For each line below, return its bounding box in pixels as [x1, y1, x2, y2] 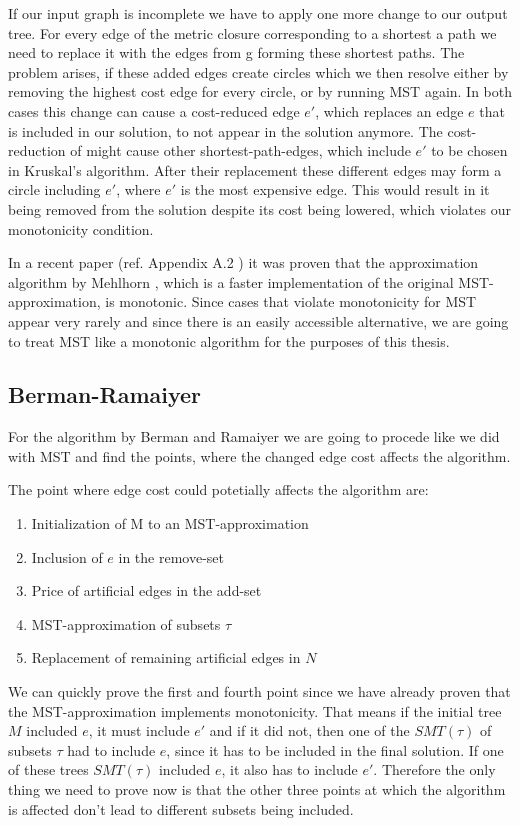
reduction [8, 140, 66, 161]
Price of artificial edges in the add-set [31, 580, 262, 601]
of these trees [8, 759, 89, 780]
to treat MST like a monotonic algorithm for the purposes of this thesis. [8, 330, 450, 351]
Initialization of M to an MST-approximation [31, 513, 309, 534]
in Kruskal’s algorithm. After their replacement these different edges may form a [8, 159, 502, 180]
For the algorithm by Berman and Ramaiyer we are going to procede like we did [8, 426, 500, 447]
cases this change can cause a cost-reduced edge [8, 100, 300, 121]
